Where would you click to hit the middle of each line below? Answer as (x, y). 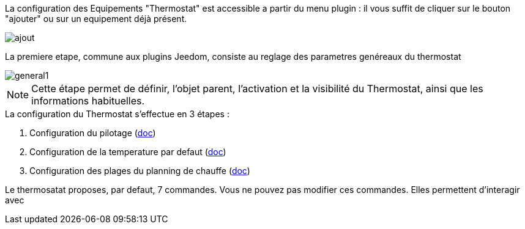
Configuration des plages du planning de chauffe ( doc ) (140, 171)
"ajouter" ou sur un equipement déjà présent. (96, 19)
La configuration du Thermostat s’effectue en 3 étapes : (117, 114)
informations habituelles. (88, 101)
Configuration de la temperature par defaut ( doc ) (128, 152)
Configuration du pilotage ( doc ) (93, 133)
